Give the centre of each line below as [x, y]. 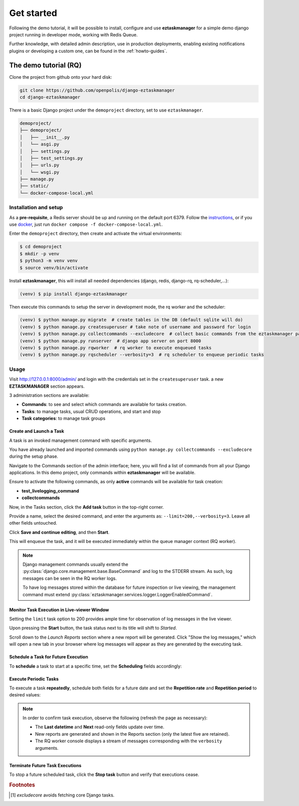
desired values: [25, 695]
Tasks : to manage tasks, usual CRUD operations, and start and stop [91, 411]
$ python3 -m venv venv [49, 261]
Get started [33, 13]
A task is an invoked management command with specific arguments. [80, 440]
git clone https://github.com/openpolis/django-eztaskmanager [97, 90]
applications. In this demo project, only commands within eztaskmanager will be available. [102, 473]
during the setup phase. [34, 456]
